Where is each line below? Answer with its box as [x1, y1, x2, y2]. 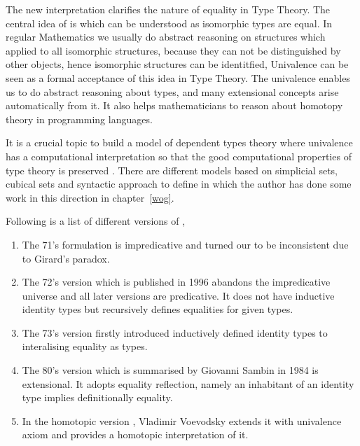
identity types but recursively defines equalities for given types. [22, 302, 293, 316]
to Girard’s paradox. [22, 251, 110, 265]
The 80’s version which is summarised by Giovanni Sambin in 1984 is [22, 363, 319, 377]
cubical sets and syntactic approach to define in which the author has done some [6, 176, 352, 191]
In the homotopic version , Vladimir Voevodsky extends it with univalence [22, 413, 342, 428]
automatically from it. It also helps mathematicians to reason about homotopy [6, 98, 343, 113]
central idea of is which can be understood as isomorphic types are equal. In [6, 15, 333, 30]
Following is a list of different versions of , [6, 214, 186, 228]
